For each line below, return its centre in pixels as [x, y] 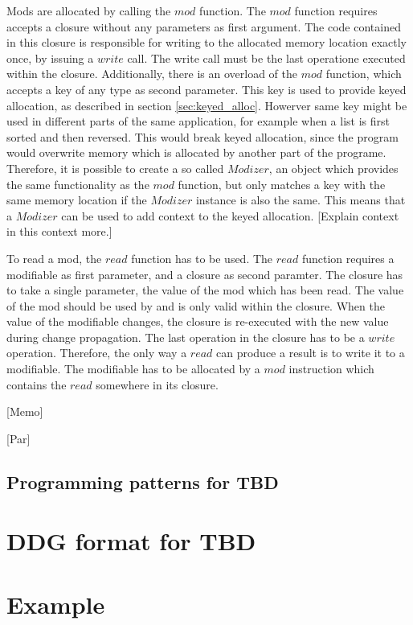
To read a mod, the [54, 258]
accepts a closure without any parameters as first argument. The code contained [204, 26]
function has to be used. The [202, 258]
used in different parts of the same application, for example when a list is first [198, 121]
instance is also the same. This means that [301, 200]
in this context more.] [59, 231]
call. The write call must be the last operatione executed [266, 58]
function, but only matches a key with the [282, 184]
